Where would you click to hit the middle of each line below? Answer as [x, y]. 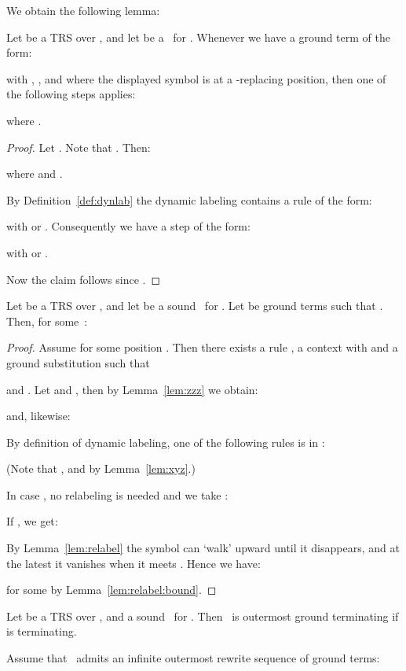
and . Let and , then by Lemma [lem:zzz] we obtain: [132, 389]
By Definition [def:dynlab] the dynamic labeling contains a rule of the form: [189, 199]
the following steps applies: [71, 94]
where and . [35, 173]
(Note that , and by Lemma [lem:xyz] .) [101, 468]
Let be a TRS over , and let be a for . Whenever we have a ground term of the [198, 37]
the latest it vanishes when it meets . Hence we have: [134, 563]
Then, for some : [47, 321]
